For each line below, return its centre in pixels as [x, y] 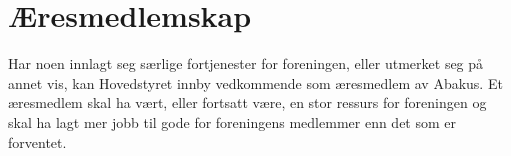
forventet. [37, 141]
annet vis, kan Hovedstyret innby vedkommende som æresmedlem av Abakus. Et [255, 82]
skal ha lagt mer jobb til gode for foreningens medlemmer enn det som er [232, 121]
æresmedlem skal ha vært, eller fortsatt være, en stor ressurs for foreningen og [247, 102]
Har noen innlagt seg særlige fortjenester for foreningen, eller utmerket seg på [246, 63]
